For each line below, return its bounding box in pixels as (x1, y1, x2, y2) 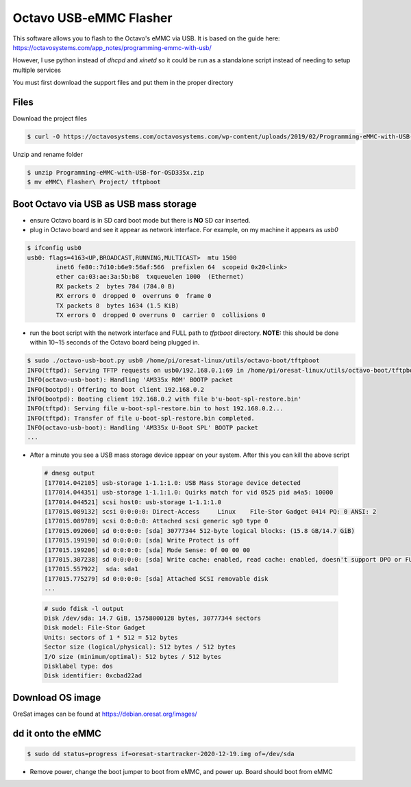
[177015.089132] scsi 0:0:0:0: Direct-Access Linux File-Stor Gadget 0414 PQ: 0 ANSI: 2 (44, 508, 377, 515)
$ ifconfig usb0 (27, 244, 82, 252)
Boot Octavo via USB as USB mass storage (12, 198, 197, 210)
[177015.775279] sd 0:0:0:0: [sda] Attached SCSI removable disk (44, 575, 269, 582)
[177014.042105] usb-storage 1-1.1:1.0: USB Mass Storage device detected (44, 479, 301, 486)
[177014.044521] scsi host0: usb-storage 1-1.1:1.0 (44, 498, 222, 506)
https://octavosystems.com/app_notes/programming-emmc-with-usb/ (12, 43, 212, 51)
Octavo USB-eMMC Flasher (12, 10, 173, 25)
